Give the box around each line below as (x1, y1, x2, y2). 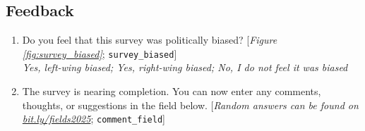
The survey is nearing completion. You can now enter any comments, (22, 84, 321, 99)
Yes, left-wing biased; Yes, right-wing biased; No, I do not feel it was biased (22, 60, 348, 75)
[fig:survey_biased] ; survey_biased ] (22, 46, 177, 61)
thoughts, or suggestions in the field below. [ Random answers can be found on (22, 97, 359, 112)
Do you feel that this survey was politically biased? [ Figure (22, 32, 277, 47)
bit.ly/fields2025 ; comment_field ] (22, 111, 165, 126)
